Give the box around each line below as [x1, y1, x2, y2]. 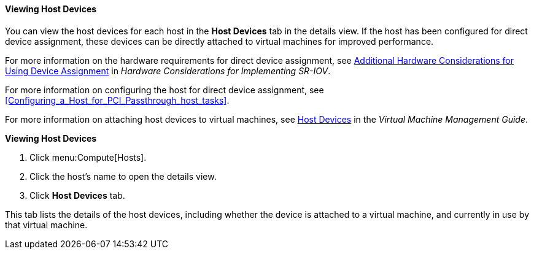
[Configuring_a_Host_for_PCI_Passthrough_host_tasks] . [5, 94, 230, 106]
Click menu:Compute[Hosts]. [29, 152, 147, 163]
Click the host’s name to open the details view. [29, 171, 217, 182]
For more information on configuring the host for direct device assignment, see [5, 84, 324, 95]
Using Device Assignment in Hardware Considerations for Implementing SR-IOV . [5, 65, 331, 76]
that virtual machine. [5, 219, 88, 230]
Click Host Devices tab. [29, 190, 125, 201]
